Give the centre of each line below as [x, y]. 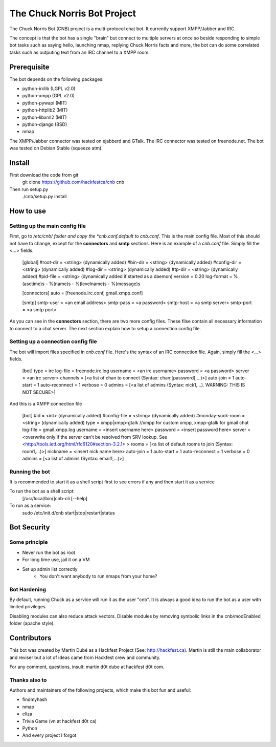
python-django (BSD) [45, 124]
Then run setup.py [29, 189]
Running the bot [30, 472]
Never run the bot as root [49, 552]
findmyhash [35, 699]
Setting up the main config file [48, 226]
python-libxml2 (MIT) [44, 117]
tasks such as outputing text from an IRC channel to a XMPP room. [80, 52]
